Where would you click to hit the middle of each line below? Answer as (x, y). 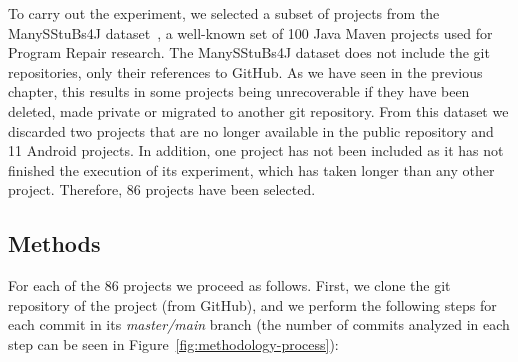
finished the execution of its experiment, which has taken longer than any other (251, 169)
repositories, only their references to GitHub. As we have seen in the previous (245, 71)
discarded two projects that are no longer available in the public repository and (251, 130)
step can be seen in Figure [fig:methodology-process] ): (173, 343)
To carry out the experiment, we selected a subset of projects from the (224, 13)
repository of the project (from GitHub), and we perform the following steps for (252, 304)
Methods (54, 243)
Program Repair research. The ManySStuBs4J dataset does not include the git (249, 52)
